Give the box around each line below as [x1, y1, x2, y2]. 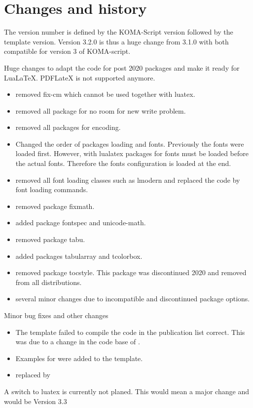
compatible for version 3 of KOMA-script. [4, 46, 131, 56]
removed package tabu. [15, 234, 85, 245]
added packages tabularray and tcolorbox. [15, 250, 143, 261]
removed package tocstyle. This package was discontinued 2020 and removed [15, 267, 247, 278]
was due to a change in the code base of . [15, 336, 140, 347]
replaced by [15, 369, 50, 380]
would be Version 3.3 [4, 396, 67, 406]
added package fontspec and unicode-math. [15, 217, 146, 228]
